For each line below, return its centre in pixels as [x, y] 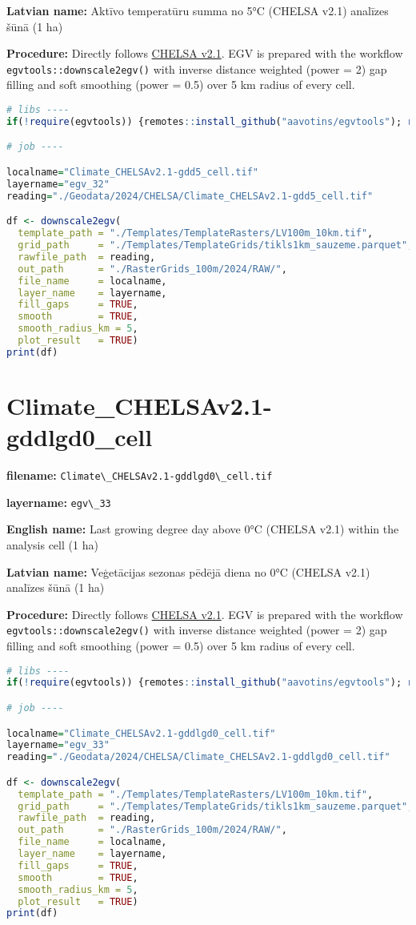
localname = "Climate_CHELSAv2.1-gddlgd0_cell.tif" [141, 733]
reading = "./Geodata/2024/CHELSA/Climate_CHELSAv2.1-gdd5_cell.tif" [190, 196]
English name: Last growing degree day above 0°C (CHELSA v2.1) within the [203, 529]
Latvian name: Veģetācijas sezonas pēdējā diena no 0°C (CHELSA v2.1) [188, 571]
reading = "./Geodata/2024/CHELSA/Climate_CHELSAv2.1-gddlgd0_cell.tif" [198, 757]
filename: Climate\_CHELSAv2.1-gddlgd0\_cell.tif [140, 475]
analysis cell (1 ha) [52, 544]
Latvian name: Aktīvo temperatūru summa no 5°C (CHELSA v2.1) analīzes [198, 10]
